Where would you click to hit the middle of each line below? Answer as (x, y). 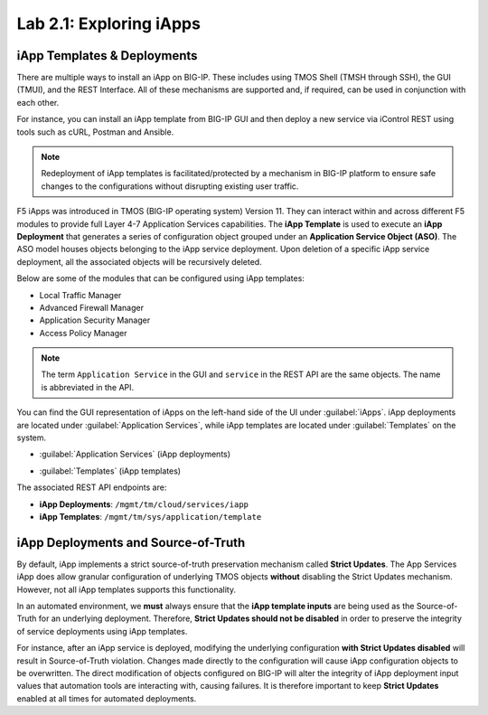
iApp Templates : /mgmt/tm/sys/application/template (150, 517)
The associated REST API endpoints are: (92, 487)
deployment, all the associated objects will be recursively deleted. (139, 261)
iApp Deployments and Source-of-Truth (131, 542)
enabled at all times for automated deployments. (107, 698)
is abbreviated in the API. (88, 387)
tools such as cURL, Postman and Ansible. (95, 132)
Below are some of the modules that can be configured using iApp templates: (160, 278)
